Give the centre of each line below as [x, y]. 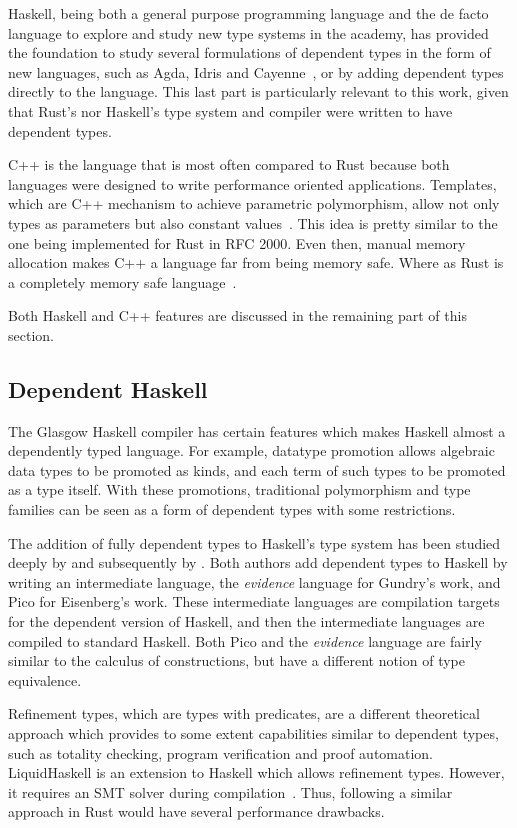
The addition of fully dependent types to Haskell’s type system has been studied [254, 542]
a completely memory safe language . [122, 281]
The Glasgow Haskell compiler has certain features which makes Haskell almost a [257, 430]
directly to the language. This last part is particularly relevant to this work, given [258, 91]
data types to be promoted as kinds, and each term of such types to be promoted [257, 469]
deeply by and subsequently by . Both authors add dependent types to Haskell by [258, 562]
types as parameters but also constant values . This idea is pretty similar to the [253, 222]
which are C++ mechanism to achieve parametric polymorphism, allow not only [254, 203]
